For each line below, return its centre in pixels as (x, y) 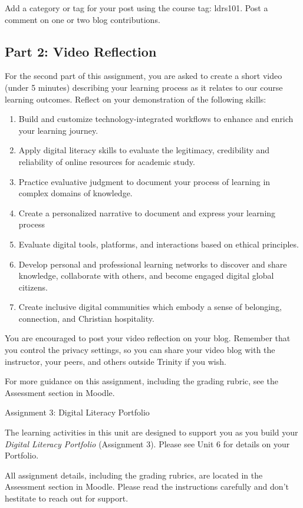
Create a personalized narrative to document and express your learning (147, 212)
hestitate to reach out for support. (67, 498)
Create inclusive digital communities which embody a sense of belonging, (150, 307)
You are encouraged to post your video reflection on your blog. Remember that (148, 338)
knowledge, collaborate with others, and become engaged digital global (146, 276)
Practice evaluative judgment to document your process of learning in (144, 181)
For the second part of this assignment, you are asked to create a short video (144, 76)
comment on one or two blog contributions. (83, 19)
